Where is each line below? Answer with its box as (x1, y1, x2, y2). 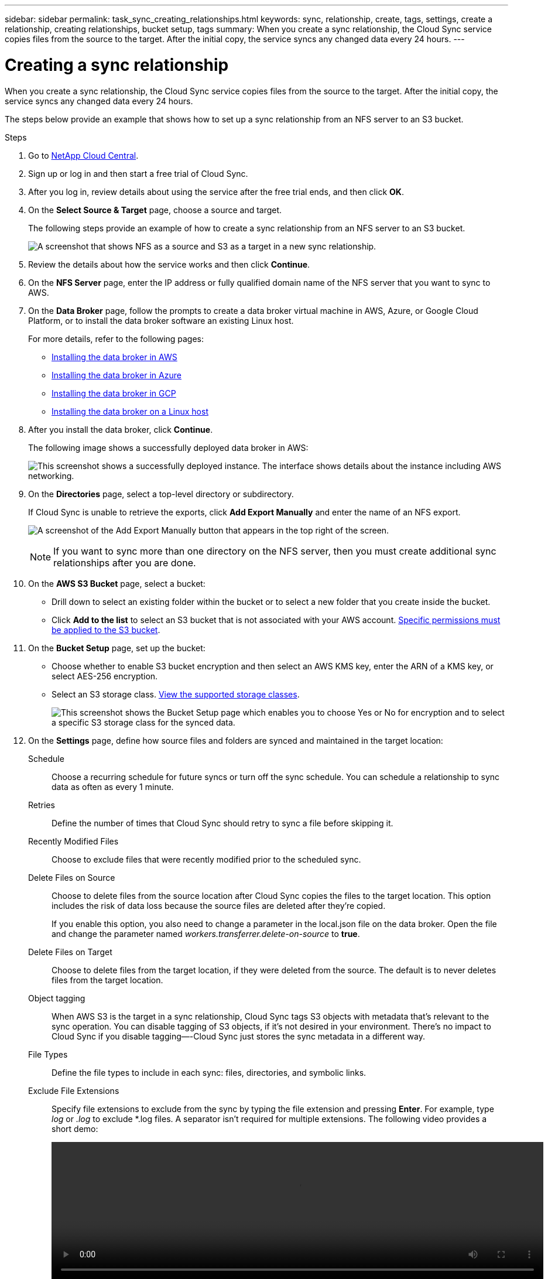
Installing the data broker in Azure (52, 370, 181, 380)
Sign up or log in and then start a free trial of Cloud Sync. (28, 168, 248, 179)
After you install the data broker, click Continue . (28, 424, 213, 435)
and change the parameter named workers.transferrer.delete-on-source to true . (52, 928, 360, 939)
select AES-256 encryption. (52, 671, 158, 681)
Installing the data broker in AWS (52, 351, 177, 362)
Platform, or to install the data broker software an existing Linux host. (28, 315, 294, 326)
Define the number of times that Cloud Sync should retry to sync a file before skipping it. (52, 818, 393, 828)
